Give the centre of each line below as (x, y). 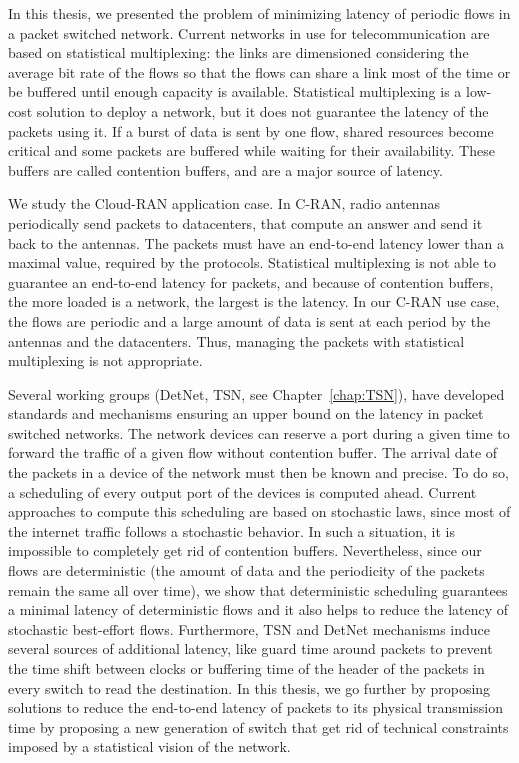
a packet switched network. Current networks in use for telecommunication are (249, 32)
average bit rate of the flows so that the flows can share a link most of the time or (259, 71)
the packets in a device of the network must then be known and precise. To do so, (258, 472)
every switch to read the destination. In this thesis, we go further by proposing (249, 687)
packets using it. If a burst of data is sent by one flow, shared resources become (251, 130)
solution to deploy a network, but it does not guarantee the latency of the (262, 110)
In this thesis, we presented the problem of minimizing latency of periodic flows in (259, 13)
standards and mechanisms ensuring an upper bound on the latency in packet (246, 413)
